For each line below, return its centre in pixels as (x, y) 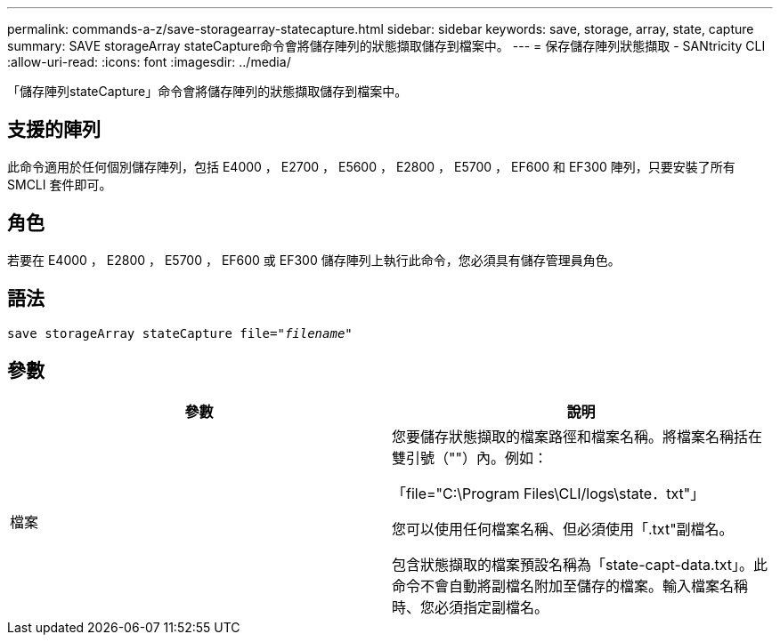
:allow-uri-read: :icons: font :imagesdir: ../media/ (149, 62)
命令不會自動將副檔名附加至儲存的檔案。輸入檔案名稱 (570, 586)
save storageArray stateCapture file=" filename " (180, 333)
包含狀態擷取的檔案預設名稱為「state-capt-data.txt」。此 (580, 565)
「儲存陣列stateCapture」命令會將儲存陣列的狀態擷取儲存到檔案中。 (207, 91)
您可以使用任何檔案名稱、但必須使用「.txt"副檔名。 (563, 530)
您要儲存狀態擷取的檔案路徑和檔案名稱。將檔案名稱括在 (577, 437)
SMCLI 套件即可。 (60, 184)
